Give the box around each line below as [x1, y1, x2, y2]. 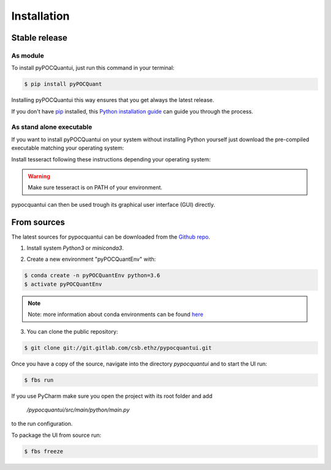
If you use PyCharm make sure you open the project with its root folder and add [11, 392, 213, 399]
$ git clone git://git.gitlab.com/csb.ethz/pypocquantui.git [24, 344, 212, 351]
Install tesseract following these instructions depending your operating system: [11, 155, 211, 163]
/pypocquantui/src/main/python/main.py [26, 406, 130, 414]
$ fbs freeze [24, 448, 64, 455]
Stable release [11, 33, 67, 43]
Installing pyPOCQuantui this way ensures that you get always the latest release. [11, 96, 215, 104]
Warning [28, 172, 50, 180]
